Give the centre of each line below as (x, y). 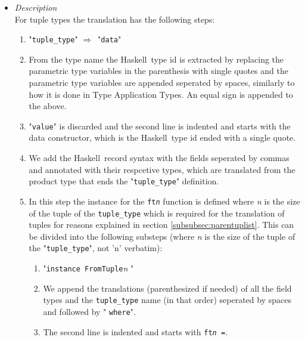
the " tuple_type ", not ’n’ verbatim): (96, 248)
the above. (48, 106)
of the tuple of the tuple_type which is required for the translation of (157, 213)
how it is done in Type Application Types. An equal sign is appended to (161, 94)
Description (36, 7)
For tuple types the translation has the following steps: (115, 19)
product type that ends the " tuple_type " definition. (124, 181)
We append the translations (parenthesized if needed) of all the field (167, 288)
